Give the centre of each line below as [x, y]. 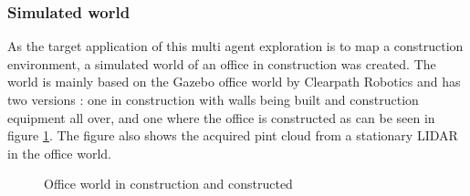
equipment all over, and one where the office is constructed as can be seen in [221, 117]
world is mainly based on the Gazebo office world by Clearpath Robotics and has [234, 82]
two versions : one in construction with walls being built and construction [213, 99]
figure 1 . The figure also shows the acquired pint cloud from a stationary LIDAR [233, 135]
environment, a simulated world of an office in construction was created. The [222, 63]
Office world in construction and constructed [168, 184]
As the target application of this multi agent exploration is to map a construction [235, 46]
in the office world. [59, 153]
